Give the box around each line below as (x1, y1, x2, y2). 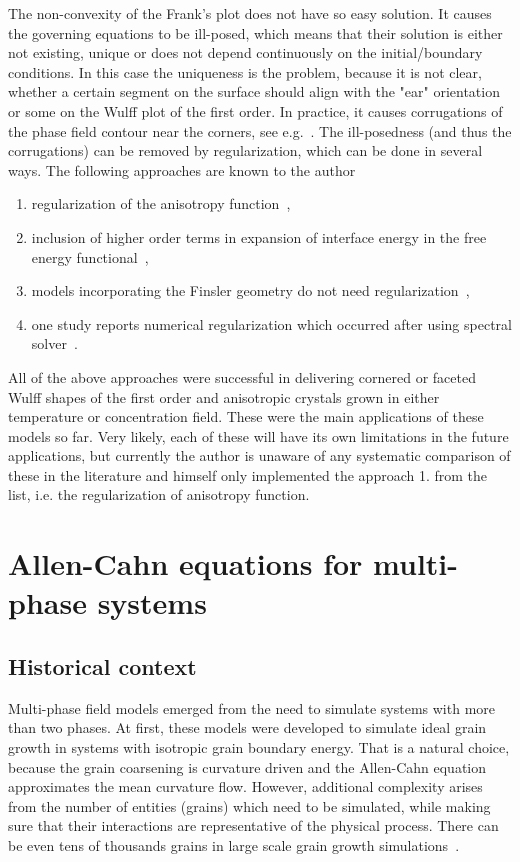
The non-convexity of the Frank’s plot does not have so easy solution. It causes (8, 3, 492, 23)
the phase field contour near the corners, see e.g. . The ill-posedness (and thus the (8, 120, 512, 141)
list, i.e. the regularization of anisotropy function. (8, 484, 310, 505)
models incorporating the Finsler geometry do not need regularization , (31, 280, 470, 301)
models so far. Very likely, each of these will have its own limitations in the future (8, 425, 509, 446)
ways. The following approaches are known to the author (8, 159, 356, 180)
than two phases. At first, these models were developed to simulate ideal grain (8, 717, 487, 738)
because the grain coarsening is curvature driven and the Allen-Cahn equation (8, 756, 487, 777)
